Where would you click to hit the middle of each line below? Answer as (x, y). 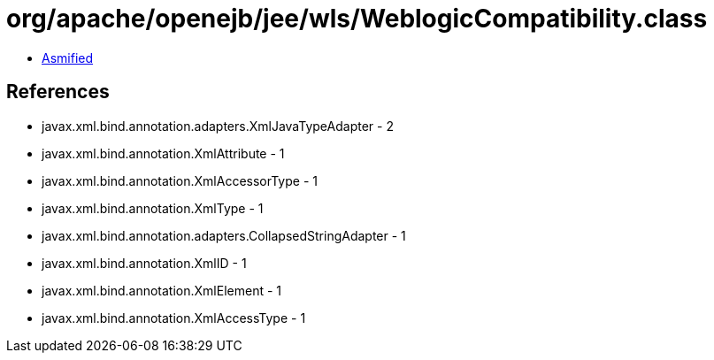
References (58, 92)
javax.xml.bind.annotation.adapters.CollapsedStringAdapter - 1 (224, 235)
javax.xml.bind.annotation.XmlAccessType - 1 (174, 318)
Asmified (68, 57)
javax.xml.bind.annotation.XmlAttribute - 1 (163, 153)
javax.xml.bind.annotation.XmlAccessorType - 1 (180, 180)
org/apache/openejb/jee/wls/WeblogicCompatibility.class (357, 19)
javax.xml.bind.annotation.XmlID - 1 (144, 263)
